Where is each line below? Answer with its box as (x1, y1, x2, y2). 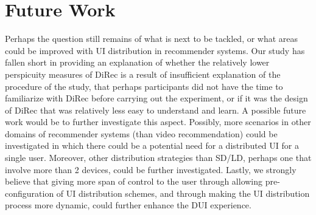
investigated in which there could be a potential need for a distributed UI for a (5, 139, 299, 152)
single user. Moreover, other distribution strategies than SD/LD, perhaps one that (5, 151, 312, 164)
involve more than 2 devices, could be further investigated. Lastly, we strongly (5, 163, 297, 176)
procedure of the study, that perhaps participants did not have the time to (5, 80, 283, 92)
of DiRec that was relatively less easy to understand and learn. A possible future (5, 103, 306, 116)
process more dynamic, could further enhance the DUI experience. (5, 199, 251, 211)
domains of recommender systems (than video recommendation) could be (5, 127, 278, 140)
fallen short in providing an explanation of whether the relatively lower (5, 56, 270, 69)
